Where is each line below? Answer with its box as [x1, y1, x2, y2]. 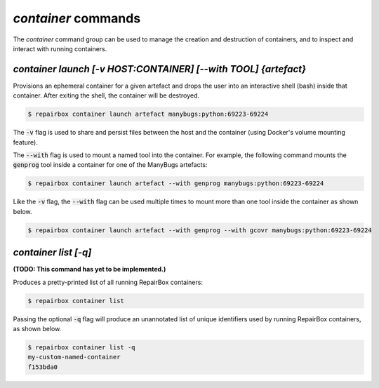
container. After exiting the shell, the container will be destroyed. [13, 91, 200, 100]
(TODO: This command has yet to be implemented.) [13, 265, 166, 274]
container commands [13, 11, 141, 26]
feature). [13, 138, 38, 147]
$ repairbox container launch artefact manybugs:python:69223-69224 [27, 110, 269, 119]
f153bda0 [27, 363, 58, 371]
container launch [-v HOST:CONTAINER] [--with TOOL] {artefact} [13, 63, 307, 75]
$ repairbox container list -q [27, 343, 136, 351]
